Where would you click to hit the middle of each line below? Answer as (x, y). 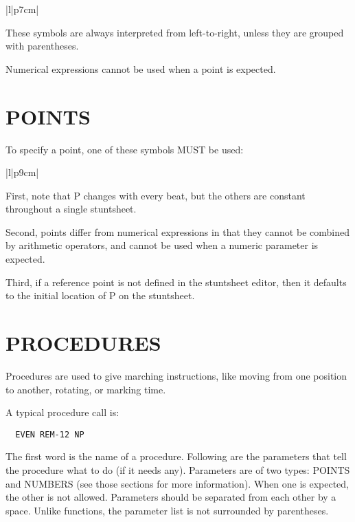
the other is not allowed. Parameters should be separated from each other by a (171, 497)
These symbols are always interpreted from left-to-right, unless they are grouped (175, 32)
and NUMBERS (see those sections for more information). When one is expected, (177, 483)
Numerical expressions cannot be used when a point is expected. (141, 68)
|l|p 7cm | (22, 9)
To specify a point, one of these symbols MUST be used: (125, 149)
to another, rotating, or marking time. (86, 389)
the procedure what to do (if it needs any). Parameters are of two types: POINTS (178, 470)
